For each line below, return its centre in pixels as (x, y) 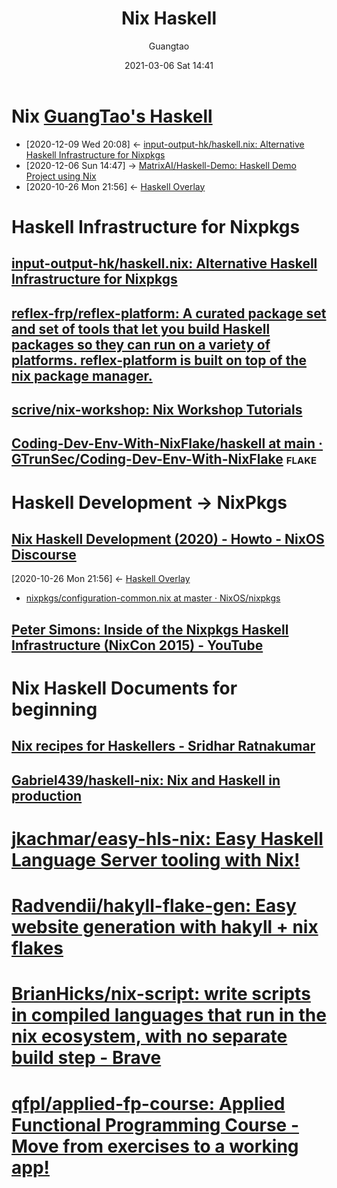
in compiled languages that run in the (169, 1015)
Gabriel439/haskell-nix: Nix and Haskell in (146, 780)
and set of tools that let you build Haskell (141, 328)
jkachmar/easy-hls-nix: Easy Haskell (167, 838)
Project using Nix (61, 176)
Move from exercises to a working (155, 1146)
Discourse (44, 555)
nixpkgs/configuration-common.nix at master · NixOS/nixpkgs (153, 598)
